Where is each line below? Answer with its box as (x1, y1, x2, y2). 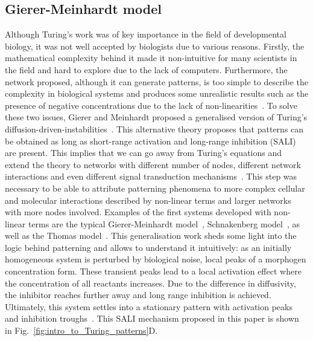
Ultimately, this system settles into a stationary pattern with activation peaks (5, 300, 292, 313)
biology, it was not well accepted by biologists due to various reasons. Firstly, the (5, 39, 305, 52)
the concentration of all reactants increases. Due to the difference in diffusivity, (5, 276, 296, 289)
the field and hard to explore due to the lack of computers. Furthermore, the (5, 63, 288, 76)
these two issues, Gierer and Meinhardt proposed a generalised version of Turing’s (5, 111, 308, 123)
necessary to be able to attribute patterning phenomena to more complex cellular (5, 181, 305, 194)
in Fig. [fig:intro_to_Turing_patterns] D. (5, 324, 158, 337)
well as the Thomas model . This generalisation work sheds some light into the (5, 229, 297, 242)
